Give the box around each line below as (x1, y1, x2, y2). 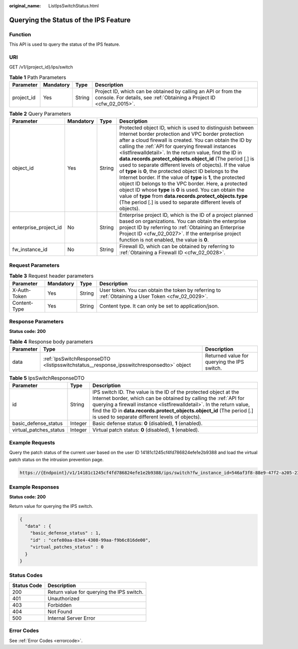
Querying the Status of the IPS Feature (9, 15, 131, 24)
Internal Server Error (47, 614, 95, 621)
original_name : (9, 3, 41, 8)
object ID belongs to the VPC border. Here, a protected (119, 180, 248, 187)
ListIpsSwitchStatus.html (48, 3, 99, 8)
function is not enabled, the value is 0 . (119, 237, 209, 243)
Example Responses (9, 484, 60, 490)
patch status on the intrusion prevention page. (9, 456, 104, 462)
